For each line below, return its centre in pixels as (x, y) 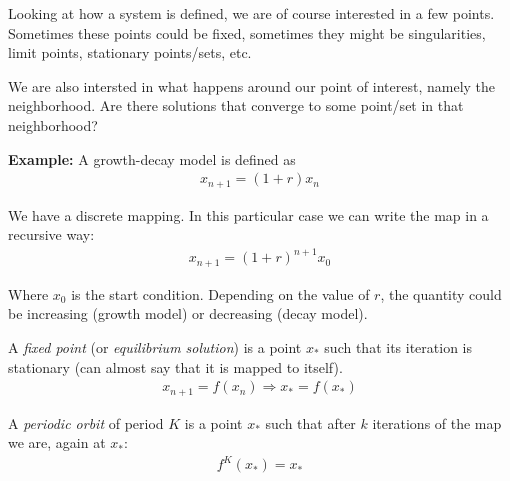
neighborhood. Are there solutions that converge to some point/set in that (236, 105)
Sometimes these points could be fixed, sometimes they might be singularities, (247, 32)
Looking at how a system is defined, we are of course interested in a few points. (251, 13)
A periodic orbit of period (86, 422)
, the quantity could (441, 293)
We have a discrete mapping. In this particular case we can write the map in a (248, 214)
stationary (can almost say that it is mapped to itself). (175, 366)
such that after (310, 422)
